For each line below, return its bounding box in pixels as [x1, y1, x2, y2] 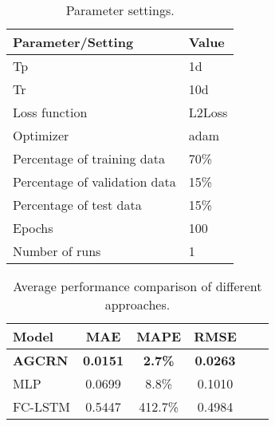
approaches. [104, 295, 171, 314]
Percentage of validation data [13, 172, 176, 191]
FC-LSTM [13, 397, 71, 416]
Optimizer [13, 126, 69, 144]
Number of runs [13, 242, 101, 260]
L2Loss [188, 103, 228, 121]
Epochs [13, 219, 53, 237]
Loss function [13, 103, 88, 121]
